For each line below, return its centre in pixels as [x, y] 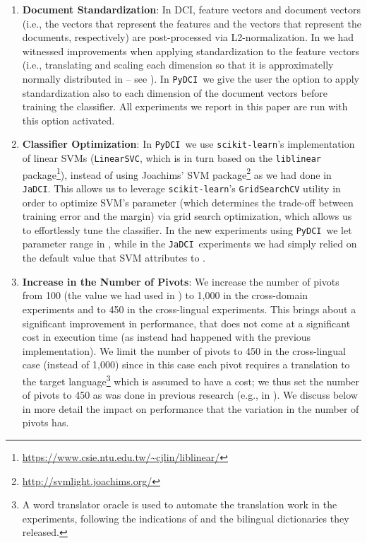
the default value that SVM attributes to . [114, 258]
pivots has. [46, 422]
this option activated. [68, 120]
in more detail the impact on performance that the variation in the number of [191, 408]
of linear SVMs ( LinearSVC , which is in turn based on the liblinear [172, 158]
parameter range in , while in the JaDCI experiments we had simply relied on [189, 244]
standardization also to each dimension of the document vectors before [175, 92]
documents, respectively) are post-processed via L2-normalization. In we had [188, 37]
